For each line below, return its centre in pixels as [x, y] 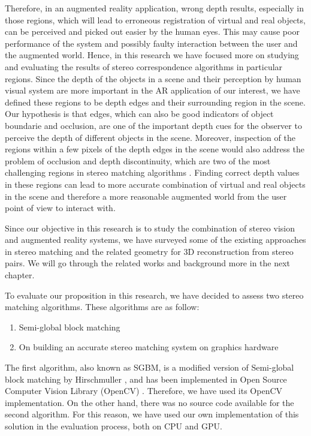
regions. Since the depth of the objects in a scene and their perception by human [153, 78]
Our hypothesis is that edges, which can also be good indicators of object [139, 114]
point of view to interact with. [60, 208]
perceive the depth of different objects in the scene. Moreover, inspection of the [150, 137]
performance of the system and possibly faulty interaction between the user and [151, 43]
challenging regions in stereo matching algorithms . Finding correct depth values [152, 172]
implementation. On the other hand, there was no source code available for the [150, 402]
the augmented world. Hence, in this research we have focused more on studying [152, 55]
